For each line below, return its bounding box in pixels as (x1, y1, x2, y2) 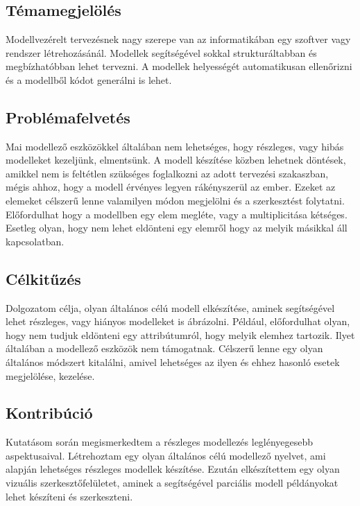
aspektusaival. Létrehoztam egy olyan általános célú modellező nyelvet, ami (6, 448, 326, 462)
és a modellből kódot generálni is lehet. (6, 72, 172, 87)
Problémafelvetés (6, 106, 130, 128)
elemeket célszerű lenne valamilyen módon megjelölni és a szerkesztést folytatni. (6, 193, 345, 207)
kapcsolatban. (6, 234, 65, 248)
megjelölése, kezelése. (6, 368, 95, 383)
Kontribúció (6, 402, 93, 424)
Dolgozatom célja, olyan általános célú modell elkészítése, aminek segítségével (6, 300, 335, 315)
